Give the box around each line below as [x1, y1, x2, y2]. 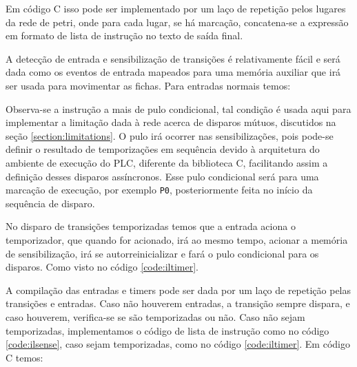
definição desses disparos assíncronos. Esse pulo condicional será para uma [6, 169, 319, 183]
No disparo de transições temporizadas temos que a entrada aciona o [6, 219, 296, 233]
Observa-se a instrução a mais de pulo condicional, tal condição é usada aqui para [6, 101, 351, 116]
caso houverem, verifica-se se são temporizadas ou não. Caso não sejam [6, 309, 305, 324]
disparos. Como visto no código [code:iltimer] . [6, 260, 198, 274]
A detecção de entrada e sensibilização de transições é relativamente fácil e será [6, 51, 340, 65]
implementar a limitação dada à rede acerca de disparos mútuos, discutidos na [6, 115, 336, 129]
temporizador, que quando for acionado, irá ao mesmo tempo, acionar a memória [6, 232, 348, 247]
